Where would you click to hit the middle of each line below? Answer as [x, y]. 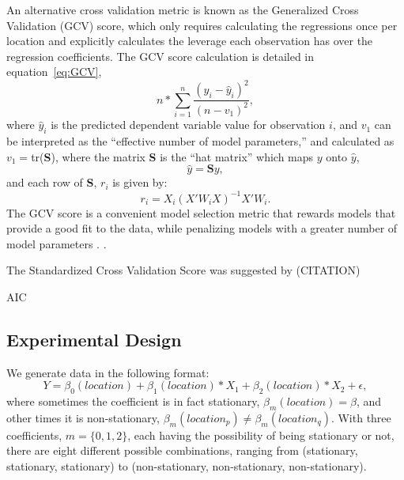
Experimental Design [94, 339]
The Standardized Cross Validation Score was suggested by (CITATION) [183, 270]
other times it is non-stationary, [83, 417]
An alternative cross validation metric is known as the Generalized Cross [183, 9]
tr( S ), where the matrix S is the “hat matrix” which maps [172, 156]
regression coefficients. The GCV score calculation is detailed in [160, 56]
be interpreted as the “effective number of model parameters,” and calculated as [200, 141]
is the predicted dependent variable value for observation [188, 125]
